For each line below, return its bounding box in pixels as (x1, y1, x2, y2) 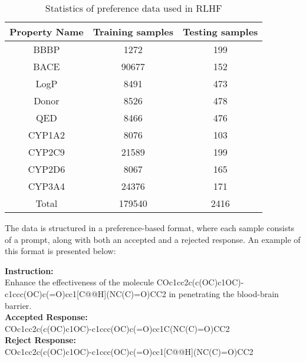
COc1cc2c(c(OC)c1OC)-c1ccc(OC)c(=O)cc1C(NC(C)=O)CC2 (5, 322, 230, 334)
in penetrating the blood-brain (169, 287, 279, 300)
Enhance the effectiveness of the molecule (5, 276, 154, 288)
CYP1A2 (28, 128, 65, 141)
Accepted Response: (5, 311, 88, 323)
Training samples (93, 25, 174, 38)
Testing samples (183, 25, 258, 38)
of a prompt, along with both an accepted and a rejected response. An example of (5, 233, 301, 245)
